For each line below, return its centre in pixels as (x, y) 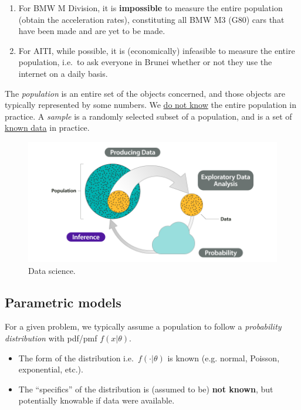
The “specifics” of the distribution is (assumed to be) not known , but (146, 389)
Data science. (52, 270)
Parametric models (63, 302)
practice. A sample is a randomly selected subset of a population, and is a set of (148, 116)
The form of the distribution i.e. (76, 358)
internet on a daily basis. (63, 73)
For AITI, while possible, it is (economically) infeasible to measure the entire (157, 50)
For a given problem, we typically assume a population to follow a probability (143, 326)
